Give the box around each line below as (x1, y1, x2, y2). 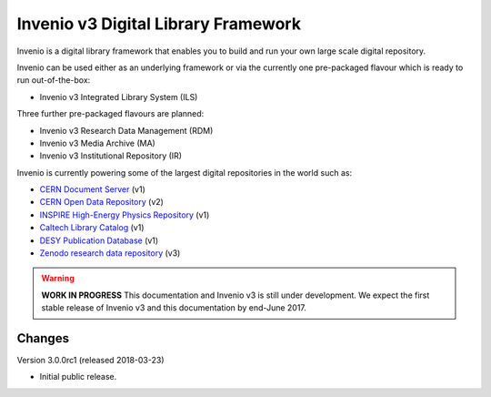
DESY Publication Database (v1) (39, 235, 159, 246)
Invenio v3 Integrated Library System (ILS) (39, 91, 198, 102)
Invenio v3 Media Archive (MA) (39, 137, 156, 148)
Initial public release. (39, 372, 117, 382)
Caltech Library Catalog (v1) (39, 222, 145, 233)
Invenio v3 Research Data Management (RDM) (39, 125, 214, 136)
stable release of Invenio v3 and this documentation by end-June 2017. (41, 302, 306, 313)
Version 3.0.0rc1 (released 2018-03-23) (16, 355, 165, 366)
